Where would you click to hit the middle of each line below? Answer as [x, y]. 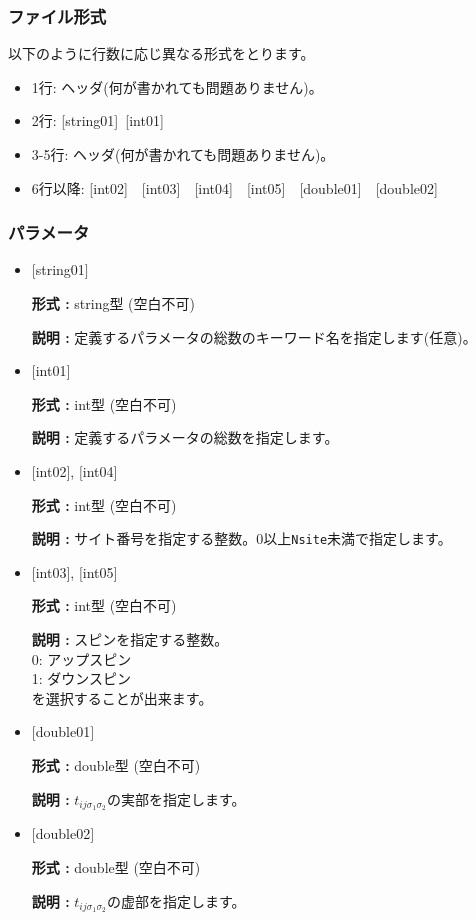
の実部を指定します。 [176, 798]
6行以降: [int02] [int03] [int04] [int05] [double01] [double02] [234, 187]
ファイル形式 [57, 15]
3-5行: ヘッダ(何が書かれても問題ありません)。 [183, 154]
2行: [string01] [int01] [97, 120]
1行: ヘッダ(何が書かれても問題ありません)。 [177, 86]
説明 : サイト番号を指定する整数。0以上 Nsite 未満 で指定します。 [241, 538]
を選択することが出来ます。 [122, 697]
